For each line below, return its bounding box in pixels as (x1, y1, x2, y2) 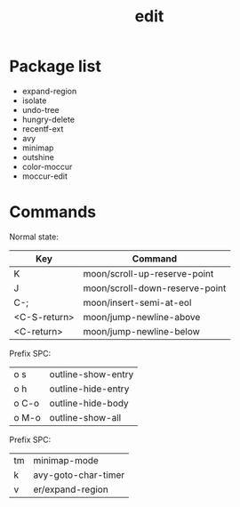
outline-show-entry (49, 367, 134, 380)
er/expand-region (33, 483, 108, 495)
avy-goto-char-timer (33, 469, 125, 481)
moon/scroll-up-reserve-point (83, 267, 214, 279)
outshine (21, 151, 55, 162)
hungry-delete (21, 114, 76, 125)
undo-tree (21, 104, 60, 115)
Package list (9, 56, 102, 76)
